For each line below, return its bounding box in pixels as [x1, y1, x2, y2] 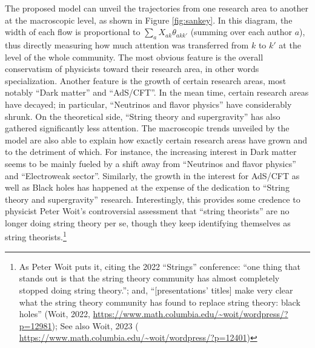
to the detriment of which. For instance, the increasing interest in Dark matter [5, 145, 297, 158]
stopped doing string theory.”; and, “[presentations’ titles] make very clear [19, 283, 293, 296]
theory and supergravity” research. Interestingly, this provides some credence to [5, 192, 300, 205]
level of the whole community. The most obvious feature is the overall [5, 50, 264, 63]
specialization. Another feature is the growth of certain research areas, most [5, 74, 287, 87]
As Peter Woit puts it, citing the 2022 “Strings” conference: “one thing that [19, 260, 300, 272]
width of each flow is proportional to [5, 25, 141, 38]
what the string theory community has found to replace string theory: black [19, 295, 300, 308]
